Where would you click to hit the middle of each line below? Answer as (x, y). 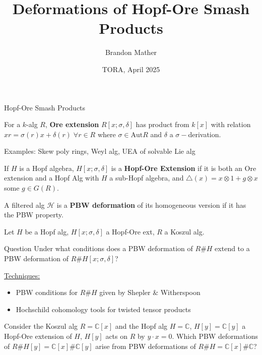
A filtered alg (24, 204)
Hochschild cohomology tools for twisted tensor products (103, 309)
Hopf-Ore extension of (38, 336)
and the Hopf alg (141, 326)
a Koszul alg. (184, 231)
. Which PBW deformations (215, 336)
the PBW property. (34, 215)
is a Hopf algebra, (47, 168)
